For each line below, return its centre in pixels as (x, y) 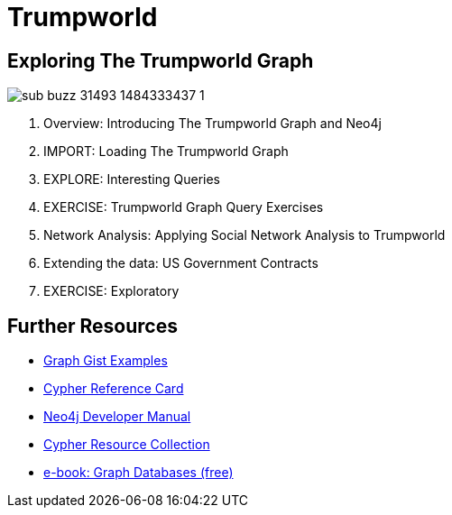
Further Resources (92, 326)
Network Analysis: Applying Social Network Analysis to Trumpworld (244, 235)
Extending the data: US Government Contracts (181, 263)
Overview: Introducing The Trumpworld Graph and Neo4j (212, 124)
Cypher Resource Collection (127, 445)
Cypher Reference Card (114, 389)
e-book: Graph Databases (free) (138, 473)
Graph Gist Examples (106, 361)
